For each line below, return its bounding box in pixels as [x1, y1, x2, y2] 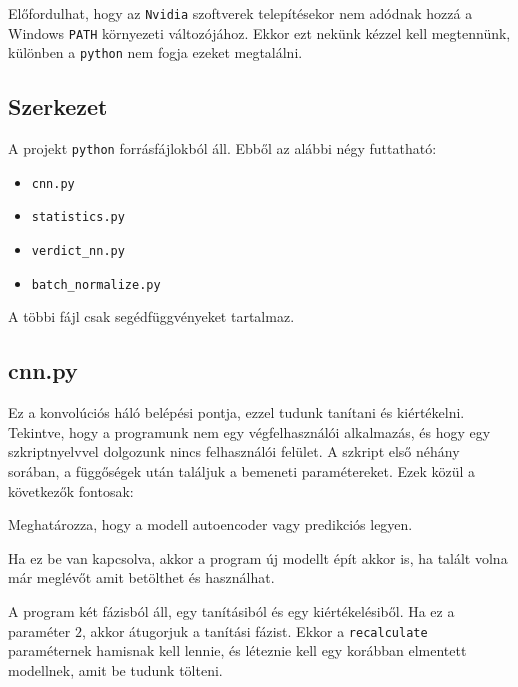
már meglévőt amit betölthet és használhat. [8, 567, 275, 588]
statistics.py [31, 210, 125, 225]
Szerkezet [8, 91, 108, 122]
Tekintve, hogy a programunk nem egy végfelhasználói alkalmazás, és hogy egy [8, 421, 491, 442]
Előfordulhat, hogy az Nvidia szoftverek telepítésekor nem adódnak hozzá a [8, 3, 473, 23]
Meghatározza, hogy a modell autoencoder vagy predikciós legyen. [8, 514, 413, 535]
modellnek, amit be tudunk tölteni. [8, 659, 223, 680]
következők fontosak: [8, 480, 134, 501]
